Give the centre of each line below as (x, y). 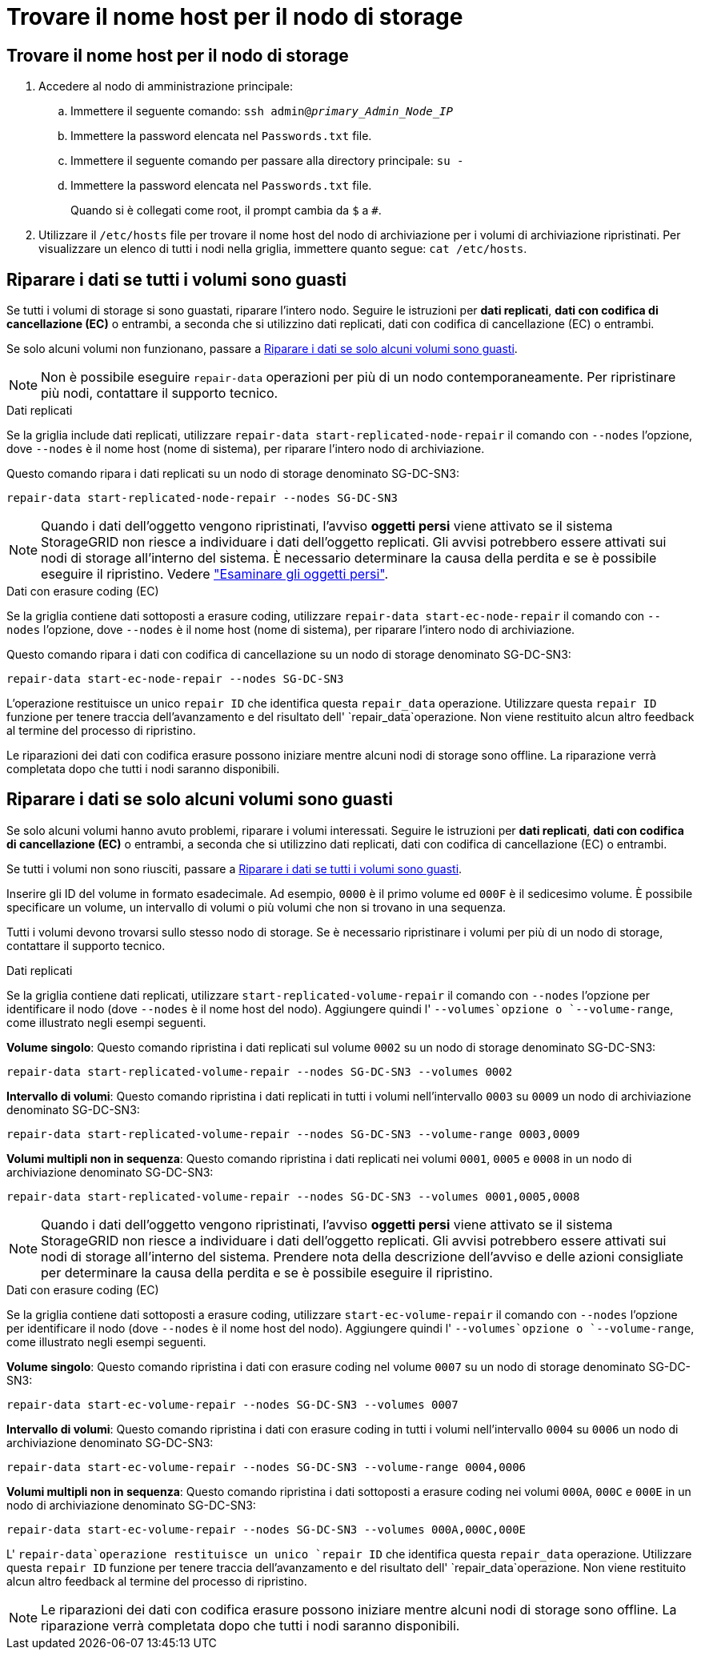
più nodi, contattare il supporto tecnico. (160, 393)
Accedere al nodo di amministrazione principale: (166, 86)
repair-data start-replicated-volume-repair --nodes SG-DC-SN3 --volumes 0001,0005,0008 (293, 1196)
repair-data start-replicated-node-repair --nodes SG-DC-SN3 (202, 498)
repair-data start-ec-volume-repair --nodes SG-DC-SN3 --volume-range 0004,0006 (266, 1467)
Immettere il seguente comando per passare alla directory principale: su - (267, 161)
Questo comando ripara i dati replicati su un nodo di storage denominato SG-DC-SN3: (233, 474)
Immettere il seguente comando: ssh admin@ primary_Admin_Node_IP (262, 111)
